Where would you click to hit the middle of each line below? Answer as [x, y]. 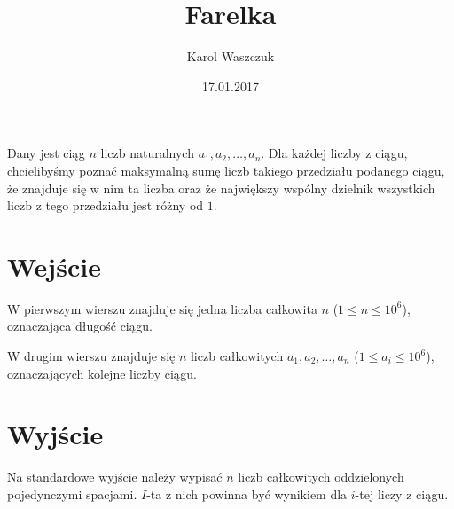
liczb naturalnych [147, 153]
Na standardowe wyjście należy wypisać [115, 477]
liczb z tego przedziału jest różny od [106, 205]
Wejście [54, 266]
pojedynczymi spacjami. [72, 493]
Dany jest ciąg [46, 153]
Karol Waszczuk [231, 56]
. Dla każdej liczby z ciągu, [334, 153]
